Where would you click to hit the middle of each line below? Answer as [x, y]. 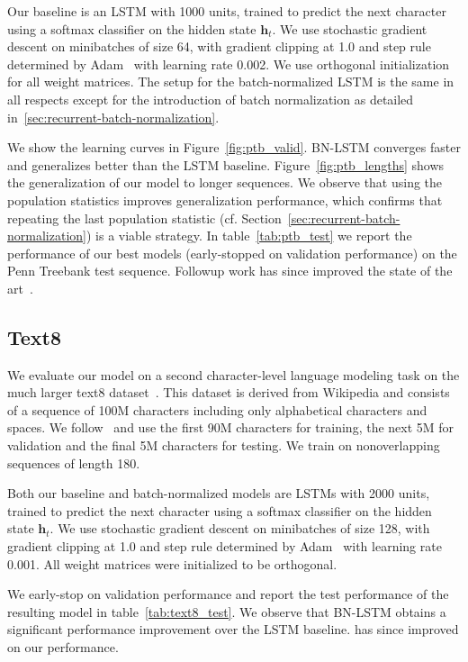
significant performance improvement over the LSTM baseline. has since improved [233, 629]
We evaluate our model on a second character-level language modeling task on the [234, 374]
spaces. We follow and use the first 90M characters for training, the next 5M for [231, 427]
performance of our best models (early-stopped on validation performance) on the [232, 253]
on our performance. [63, 647]
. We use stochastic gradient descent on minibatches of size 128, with [240, 528]
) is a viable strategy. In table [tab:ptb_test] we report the [249, 236]
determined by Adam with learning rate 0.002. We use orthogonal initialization [229, 63]
